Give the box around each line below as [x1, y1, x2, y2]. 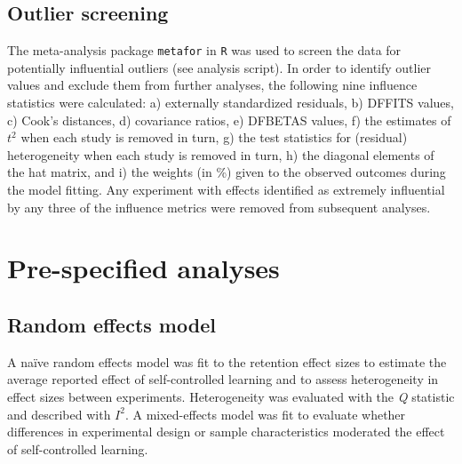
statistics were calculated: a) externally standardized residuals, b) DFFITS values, [7, 93, 454, 112]
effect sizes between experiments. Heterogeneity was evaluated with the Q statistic [7, 387, 455, 405]
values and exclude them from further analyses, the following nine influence [7, 76, 418, 94]
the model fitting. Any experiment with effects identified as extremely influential [7, 180, 445, 199]
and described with [7, 404, 111, 423]
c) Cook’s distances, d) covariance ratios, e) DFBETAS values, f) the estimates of [7, 110, 451, 129]
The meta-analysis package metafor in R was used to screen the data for [7, 41, 402, 60]
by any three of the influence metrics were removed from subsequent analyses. [7, 197, 431, 216]
